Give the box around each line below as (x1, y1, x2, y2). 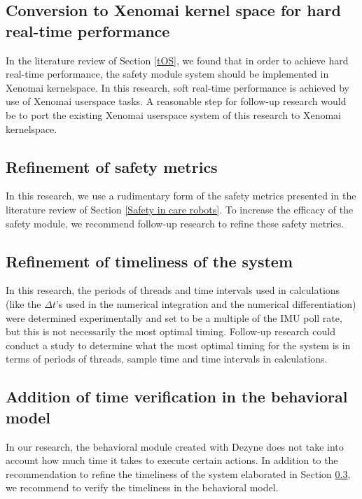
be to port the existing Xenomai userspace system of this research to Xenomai (6, 107, 341, 122)
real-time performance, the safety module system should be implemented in (6, 66, 329, 81)
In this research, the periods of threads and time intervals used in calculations (6, 283, 340, 297)
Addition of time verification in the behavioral (6, 386, 348, 407)
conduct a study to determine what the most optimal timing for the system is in (6, 337, 351, 352)
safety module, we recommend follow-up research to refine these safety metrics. (6, 216, 344, 230)
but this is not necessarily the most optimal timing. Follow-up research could (6, 324, 335, 339)
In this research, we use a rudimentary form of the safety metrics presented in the (6, 188, 356, 203)
